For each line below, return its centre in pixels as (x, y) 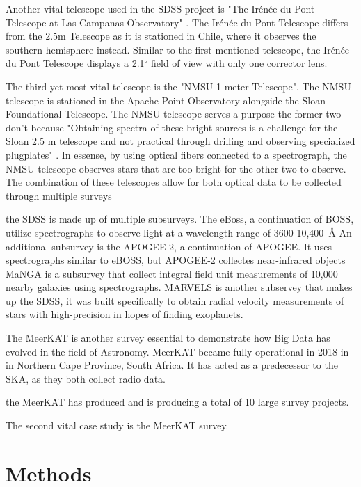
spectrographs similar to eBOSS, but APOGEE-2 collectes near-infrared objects (176, 260)
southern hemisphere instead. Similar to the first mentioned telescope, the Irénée (178, 49)
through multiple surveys (59, 195)
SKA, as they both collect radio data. (86, 378)
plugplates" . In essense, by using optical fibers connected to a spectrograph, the (176, 154)
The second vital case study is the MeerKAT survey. (117, 425)
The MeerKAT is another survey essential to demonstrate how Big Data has (168, 338)
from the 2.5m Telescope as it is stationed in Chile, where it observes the (161, 36)
